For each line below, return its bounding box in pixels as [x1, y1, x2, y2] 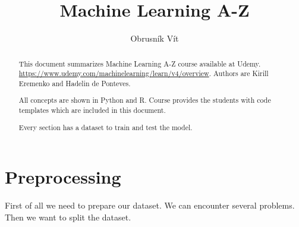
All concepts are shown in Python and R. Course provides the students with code [18, 95, 271, 105]
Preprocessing [5, 165, 121, 189]
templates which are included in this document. [18, 105, 166, 115]
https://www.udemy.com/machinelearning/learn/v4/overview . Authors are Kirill [18, 68, 269, 78]
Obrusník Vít [130, 32, 179, 45]
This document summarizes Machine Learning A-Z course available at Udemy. [18, 58, 261, 68]
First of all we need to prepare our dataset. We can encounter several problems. [5, 199, 295, 212]
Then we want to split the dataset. [5, 210, 131, 223]
